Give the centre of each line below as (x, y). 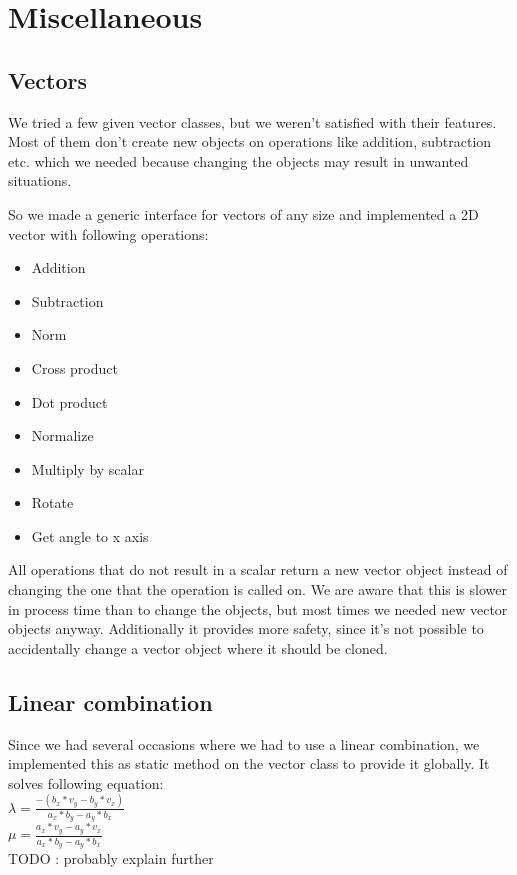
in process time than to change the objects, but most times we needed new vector (258, 608)
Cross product (74, 367)
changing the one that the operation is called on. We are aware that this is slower (257, 589)
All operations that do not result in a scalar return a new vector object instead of (258, 569)
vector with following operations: (108, 233)
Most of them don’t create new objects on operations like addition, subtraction (250, 141)
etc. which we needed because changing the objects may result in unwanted (238, 160)
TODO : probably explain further (111, 857)
